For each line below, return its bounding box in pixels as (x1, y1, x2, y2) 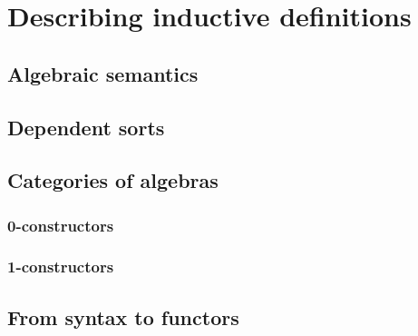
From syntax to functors (7, 302, 239, 331)
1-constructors (7, 255, 114, 278)
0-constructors (7, 213, 114, 236)
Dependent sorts (7, 113, 165, 141)
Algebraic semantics (7, 59, 199, 87)
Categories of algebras (7, 166, 219, 194)
